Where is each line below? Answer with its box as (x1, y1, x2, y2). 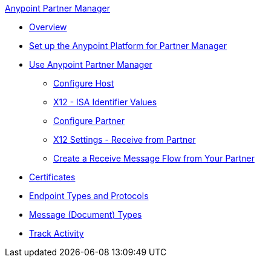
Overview (29, 22, 67, 32)
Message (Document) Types (29, 209, 142, 220)
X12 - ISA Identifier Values (53, 97, 157, 107)
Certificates (29, 172, 76, 182)
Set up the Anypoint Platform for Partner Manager (29, 41, 227, 51)
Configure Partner (53, 116, 125, 126)
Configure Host (53, 78, 114, 88)
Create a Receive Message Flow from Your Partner (53, 153, 255, 163)
